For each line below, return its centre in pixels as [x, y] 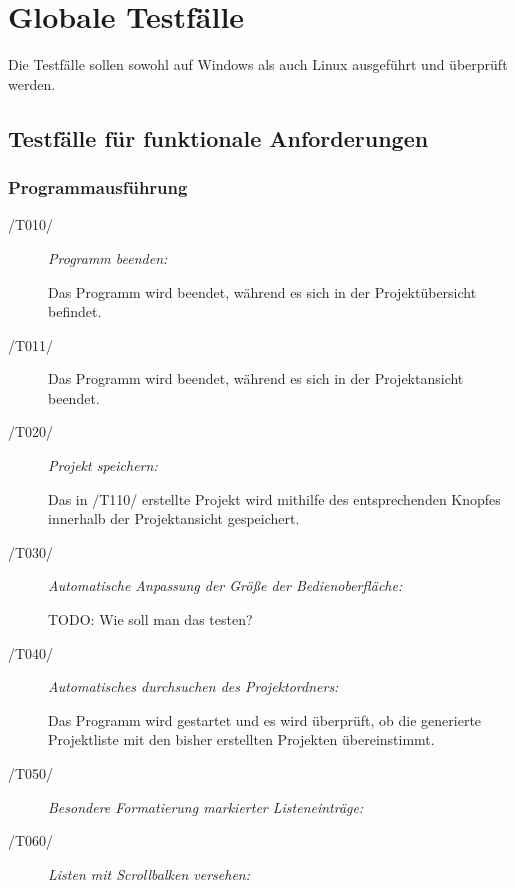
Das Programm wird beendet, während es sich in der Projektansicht [256, 378]
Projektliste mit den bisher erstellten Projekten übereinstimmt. [241, 739]
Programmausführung [98, 187]
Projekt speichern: [103, 465]
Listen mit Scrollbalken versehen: [149, 873]
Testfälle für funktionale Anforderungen [218, 137]
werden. [32, 83]
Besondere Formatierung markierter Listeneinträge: [206, 806]
